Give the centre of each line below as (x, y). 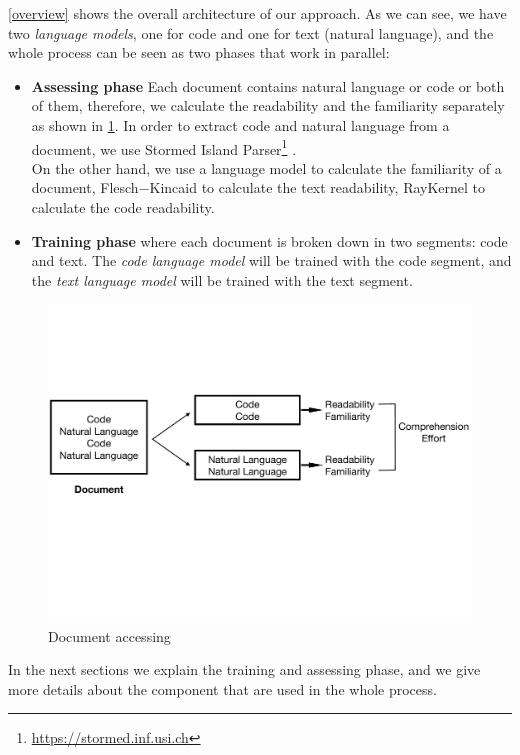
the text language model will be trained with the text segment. (222, 279)
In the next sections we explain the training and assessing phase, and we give (244, 669)
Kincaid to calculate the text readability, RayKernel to (317, 187)
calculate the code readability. (123, 207)
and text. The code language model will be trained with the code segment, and (271, 260)
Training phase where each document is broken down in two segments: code (269, 240)
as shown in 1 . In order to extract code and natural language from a (240, 124)
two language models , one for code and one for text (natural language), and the (251, 32)
